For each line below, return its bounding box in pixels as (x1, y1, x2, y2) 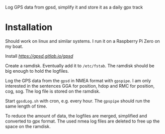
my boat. (5, 43, 23, 49)
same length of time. (5, 103, 47, 109)
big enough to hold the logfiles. (5, 68, 69, 74)
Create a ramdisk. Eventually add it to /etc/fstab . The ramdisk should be (5, 62, 155, 69)
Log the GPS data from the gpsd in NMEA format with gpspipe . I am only (5, 77, 151, 84)
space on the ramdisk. (5, 123, 51, 129)
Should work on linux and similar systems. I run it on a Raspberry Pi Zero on (5, 38, 160, 44)
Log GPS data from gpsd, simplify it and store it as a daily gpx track (5, 4, 143, 10)
